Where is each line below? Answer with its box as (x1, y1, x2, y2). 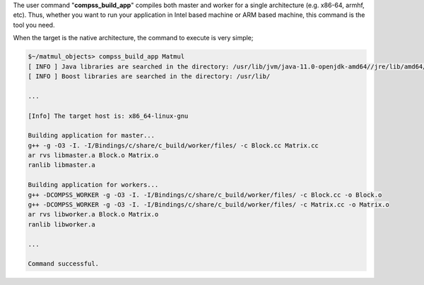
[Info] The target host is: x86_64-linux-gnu (28, 111, 189, 120)
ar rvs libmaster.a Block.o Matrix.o (28, 152, 159, 159)
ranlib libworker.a (28, 220, 95, 229)
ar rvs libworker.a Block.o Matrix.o (28, 210, 159, 219)
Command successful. (28, 260, 99, 268)
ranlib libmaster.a (28, 161, 95, 169)
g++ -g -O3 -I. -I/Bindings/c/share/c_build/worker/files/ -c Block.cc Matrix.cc (28, 141, 319, 150)
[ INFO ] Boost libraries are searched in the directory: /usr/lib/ (28, 72, 271, 80)
